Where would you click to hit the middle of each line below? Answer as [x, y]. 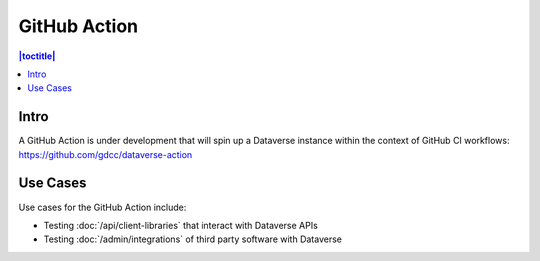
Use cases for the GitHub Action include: [102, 207]
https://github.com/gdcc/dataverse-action [105, 154]
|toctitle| [37, 56]
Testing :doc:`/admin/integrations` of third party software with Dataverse [192, 239]
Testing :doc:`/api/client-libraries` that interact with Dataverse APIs [181, 225]
